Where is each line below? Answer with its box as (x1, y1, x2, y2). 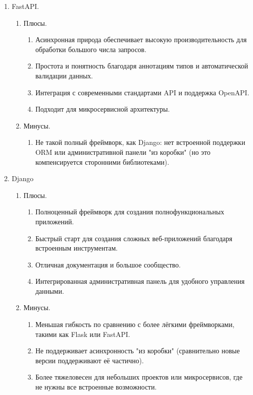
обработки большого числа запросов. (35, 44, 147, 54)
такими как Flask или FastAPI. (35, 329, 130, 339)
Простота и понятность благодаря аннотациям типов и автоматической (35, 61, 249, 71)
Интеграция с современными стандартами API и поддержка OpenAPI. (35, 87, 250, 97)
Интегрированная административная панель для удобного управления (35, 276, 245, 286)
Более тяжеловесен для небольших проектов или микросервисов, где (35, 372, 243, 382)
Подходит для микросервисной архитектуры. (35, 104, 170, 114)
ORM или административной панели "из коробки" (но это (35, 146, 211, 157)
